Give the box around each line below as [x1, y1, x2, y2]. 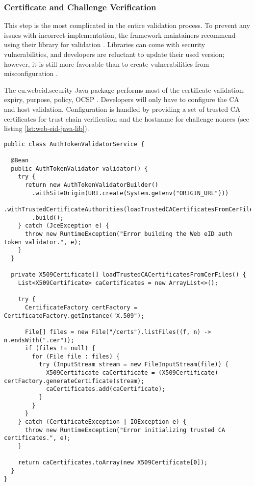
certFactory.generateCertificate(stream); [4, 377, 145, 384]
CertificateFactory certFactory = [25, 304, 138, 311]
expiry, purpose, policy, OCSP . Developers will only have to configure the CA [4, 94, 239, 104]
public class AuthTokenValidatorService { [4, 140, 145, 148]
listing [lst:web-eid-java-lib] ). [4, 123, 89, 133]
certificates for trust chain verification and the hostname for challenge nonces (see [4, 113, 249, 124]
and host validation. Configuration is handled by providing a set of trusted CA [4, 103, 241, 114]
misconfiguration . [4, 68, 58, 78]
